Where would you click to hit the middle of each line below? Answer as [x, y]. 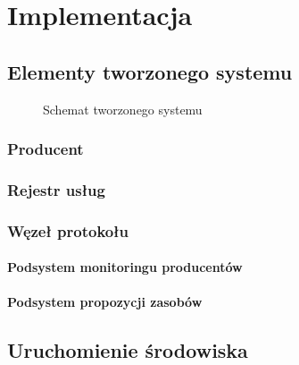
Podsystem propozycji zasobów [105, 302]
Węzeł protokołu [68, 230]
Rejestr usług [56, 189]
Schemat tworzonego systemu [123, 109]
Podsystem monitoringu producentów [125, 267]
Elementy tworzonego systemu [150, 71]
